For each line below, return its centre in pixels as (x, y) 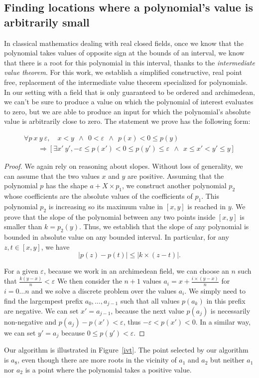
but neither (227, 360)
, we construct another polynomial (174, 186)
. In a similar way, (223, 322)
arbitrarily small (47, 22)
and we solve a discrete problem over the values (104, 290)
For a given (21, 271)
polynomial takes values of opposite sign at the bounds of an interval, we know (124, 53)
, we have (55, 246)
